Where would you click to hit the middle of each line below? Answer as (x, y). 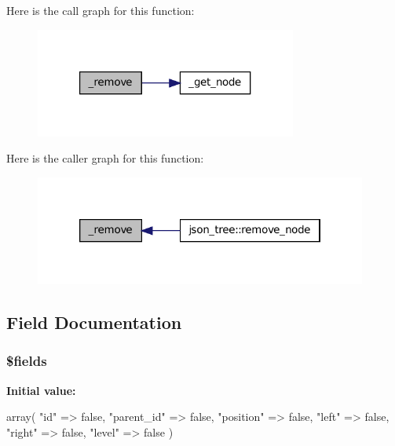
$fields (27, 361)
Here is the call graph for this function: (101, 10)
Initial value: (41, 390)
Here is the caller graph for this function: (105, 158)
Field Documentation (94, 322)
